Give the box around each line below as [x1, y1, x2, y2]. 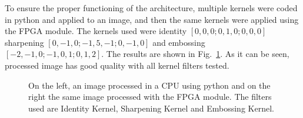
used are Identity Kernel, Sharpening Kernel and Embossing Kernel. [28, 102, 274, 114]
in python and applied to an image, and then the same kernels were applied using [5, 13, 299, 25]
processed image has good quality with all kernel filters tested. [5, 59, 229, 71]
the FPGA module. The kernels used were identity [5, 25, 187, 37]
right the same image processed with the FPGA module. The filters [28, 90, 272, 103]
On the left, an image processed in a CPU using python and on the [28, 79, 271, 91]
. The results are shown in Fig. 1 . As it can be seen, [101, 48, 289, 60]
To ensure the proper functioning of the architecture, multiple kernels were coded [5, 2, 298, 14]
